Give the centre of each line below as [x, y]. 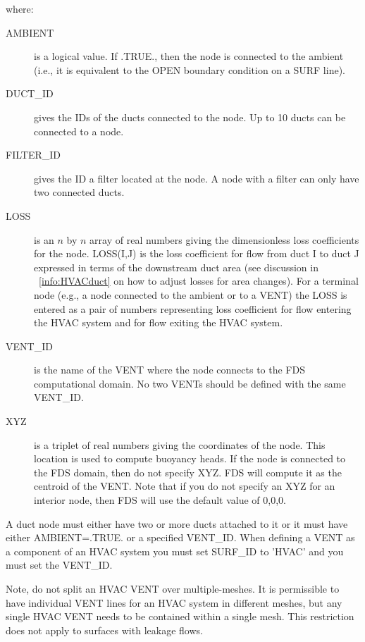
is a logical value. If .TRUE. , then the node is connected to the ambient [189, 56]
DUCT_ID [30, 93]
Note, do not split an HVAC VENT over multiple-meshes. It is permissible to [173, 588]
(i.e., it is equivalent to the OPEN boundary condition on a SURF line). [190, 69]
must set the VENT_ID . [59, 565]
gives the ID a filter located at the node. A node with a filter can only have [197, 178]
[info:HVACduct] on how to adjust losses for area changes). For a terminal [199, 281]
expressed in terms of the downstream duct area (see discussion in [176, 267]
